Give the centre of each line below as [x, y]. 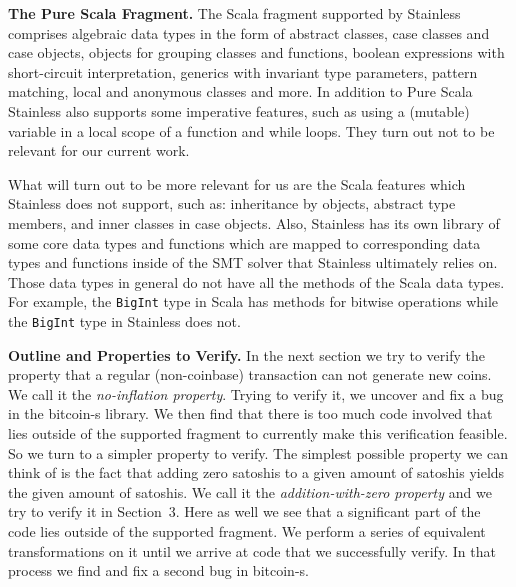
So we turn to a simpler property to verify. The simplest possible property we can [258, 452]
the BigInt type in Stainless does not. [124, 320]
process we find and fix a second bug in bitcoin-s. [158, 570]
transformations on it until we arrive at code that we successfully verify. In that [252, 550]
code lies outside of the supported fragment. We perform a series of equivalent [247, 530]
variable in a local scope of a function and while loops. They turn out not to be [251, 130]
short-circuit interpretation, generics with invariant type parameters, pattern [243, 71]
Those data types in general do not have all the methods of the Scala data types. [256, 281]
